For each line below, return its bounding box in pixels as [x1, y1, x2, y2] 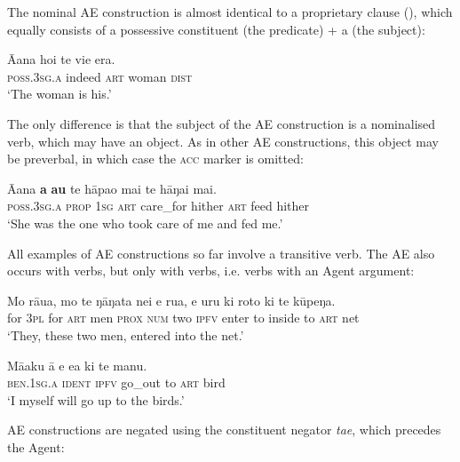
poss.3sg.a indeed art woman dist [7, 67, 193, 85]
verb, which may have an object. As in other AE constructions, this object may [7, 131, 439, 150]
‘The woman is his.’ [7, 84, 112, 103]
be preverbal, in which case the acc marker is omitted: [7, 149, 304, 168]
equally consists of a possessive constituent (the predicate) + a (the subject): [7, 20, 425, 38]
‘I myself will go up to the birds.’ [7, 390, 185, 409]
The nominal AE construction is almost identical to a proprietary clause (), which [7, 3, 453, 20]
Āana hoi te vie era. [7, 50, 115, 68]
